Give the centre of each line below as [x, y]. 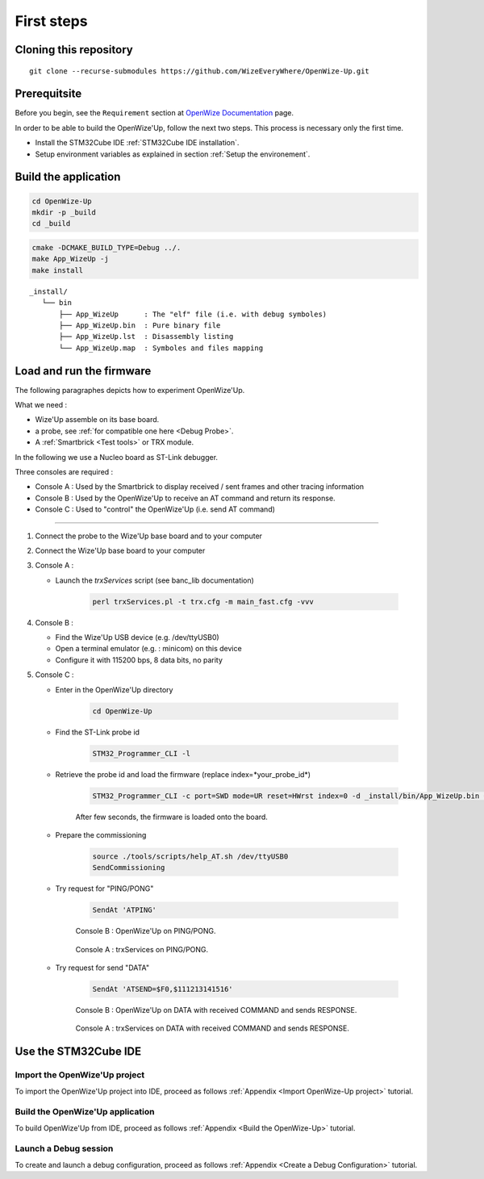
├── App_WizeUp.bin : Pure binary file [140, 325]
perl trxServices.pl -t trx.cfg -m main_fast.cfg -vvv [203, 602]
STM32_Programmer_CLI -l [142, 753]
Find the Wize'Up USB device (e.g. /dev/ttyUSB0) [137, 638]
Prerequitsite [48, 94]
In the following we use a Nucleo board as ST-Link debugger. [116, 457]
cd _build [51, 224]
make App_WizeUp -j [70, 259]
